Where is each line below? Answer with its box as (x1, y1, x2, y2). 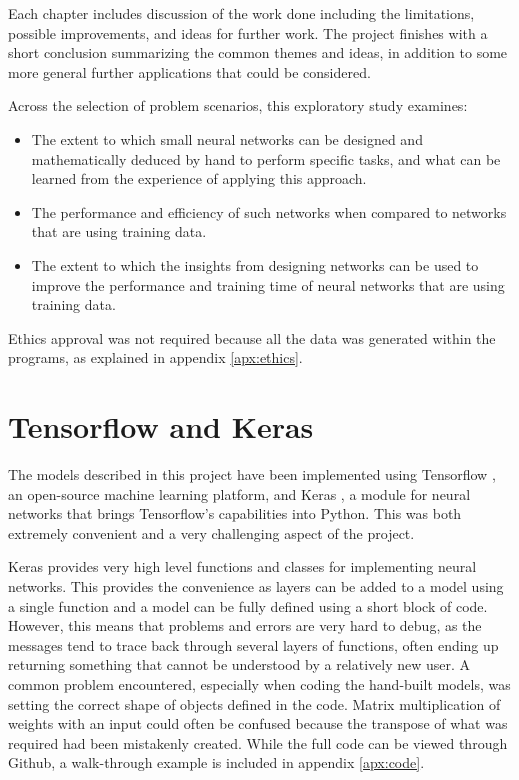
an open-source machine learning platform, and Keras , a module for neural (8, 483, 471, 504)
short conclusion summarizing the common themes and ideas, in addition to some (8, 42, 508, 63)
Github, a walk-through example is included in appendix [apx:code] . (8, 752, 425, 773)
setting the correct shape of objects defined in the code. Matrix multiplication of (8, 693, 501, 714)
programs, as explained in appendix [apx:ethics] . (8, 347, 303, 368)
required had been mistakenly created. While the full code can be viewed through (8, 732, 508, 753)
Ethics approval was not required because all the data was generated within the (8, 327, 496, 348)
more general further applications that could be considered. (8, 61, 371, 82)
